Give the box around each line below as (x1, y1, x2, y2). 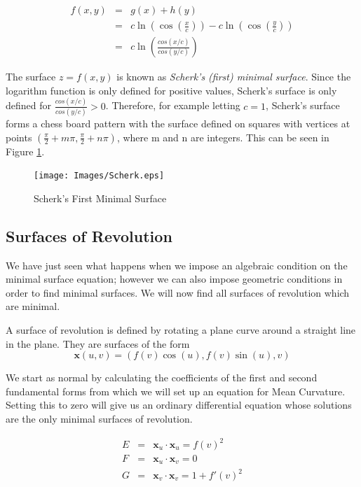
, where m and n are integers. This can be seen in (116, 129, 329, 144)
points (6, 129, 32, 144)
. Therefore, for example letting (105, 98, 240, 113)
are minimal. (6, 299, 60, 313)
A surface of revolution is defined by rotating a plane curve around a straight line (6, 322, 356, 337)
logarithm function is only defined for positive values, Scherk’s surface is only (6, 83, 337, 97)
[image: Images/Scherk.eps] (34, 171, 165, 181)
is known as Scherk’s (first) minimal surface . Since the (116, 69, 351, 84)
